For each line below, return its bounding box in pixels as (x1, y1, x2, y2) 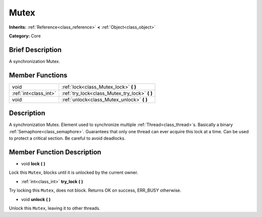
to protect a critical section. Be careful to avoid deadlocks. (9, 136, 126, 141)
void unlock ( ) (21, 196, 51, 202)
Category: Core (9, 33, 41, 39)
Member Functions (9, 71, 67, 79)
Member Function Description (9, 148, 101, 156)
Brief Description (9, 46, 62, 54)
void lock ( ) (21, 160, 46, 167)
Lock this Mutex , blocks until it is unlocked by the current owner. (9, 170, 138, 175)
